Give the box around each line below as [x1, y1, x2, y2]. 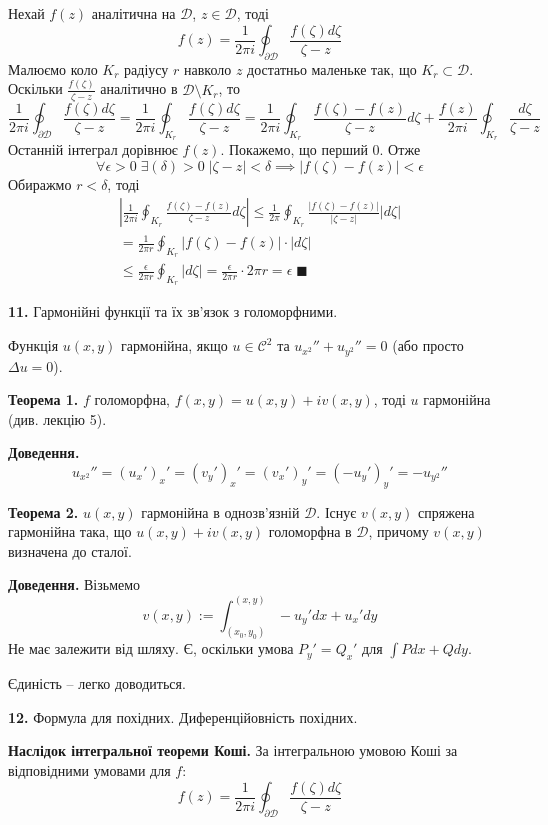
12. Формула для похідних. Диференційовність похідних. [8, 706, 358, 727]
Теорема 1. [8, 389, 79, 410]
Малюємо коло [8, 58, 98, 79]
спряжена [418, 501, 475, 522]
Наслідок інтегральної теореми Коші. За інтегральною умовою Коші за [8, 740, 458, 761]
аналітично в [100, 78, 178, 99]
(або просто [392, 335, 464, 356]
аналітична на [91, 3, 176, 23]
